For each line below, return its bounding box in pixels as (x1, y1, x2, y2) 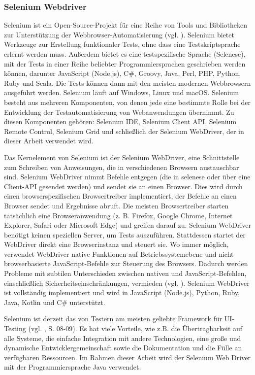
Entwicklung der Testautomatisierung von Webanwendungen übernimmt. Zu (4, 106, 234, 117)
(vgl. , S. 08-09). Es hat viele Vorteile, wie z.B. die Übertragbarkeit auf (28, 323, 243, 334)
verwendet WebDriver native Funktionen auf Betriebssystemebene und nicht (4, 248, 234, 259)
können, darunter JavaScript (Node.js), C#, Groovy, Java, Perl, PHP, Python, (4, 68, 241, 78)
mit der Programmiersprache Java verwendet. (4, 362, 141, 372)
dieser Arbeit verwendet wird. (4, 136, 94, 146)
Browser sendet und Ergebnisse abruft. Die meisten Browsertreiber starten (4, 200, 229, 210)
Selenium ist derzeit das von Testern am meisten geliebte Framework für (4, 313, 223, 324)
